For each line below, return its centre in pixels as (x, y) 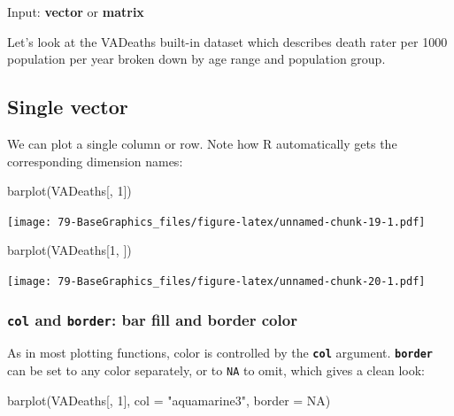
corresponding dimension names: (95, 161)
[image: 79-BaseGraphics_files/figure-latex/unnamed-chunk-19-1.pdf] (216, 222)
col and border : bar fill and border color (152, 319)
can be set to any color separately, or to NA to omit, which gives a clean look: (216, 370)
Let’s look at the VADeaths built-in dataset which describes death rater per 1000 (227, 41)
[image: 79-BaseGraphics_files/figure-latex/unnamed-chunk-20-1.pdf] (216, 282)
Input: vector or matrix (76, 12)
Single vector (68, 107)
